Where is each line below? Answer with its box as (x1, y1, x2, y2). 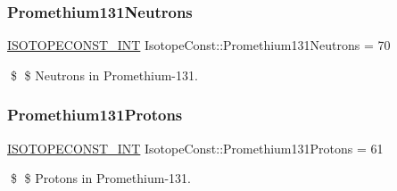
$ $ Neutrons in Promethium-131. (10, 65, 198, 84)
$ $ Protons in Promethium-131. (10, 169, 191, 187)
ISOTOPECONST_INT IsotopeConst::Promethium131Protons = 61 (7, 138, 384, 157)
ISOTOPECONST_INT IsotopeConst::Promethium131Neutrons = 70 (7, 36, 391, 54)
